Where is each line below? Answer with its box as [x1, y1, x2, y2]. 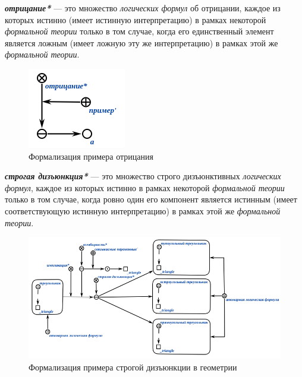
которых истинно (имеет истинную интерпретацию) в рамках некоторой [5, 13, 266, 26]
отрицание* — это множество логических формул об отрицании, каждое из [5, 2, 281, 14]
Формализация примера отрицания [29, 150, 153, 162]
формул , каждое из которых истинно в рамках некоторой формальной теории [5, 181, 285, 194]
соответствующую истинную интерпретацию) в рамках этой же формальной [5, 204, 281, 217]
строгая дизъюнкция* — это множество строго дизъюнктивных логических [5, 170, 281, 182]
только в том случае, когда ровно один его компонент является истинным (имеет [5, 193, 297, 205]
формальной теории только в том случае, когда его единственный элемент [5, 25, 274, 37]
